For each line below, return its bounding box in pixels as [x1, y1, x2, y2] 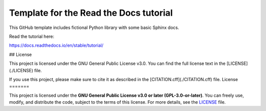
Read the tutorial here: [9, 33, 54, 39]
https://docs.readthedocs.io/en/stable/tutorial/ [9, 42, 103, 49]
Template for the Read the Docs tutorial [9, 7, 173, 18]
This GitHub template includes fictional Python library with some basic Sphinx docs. [9, 25, 179, 30]
